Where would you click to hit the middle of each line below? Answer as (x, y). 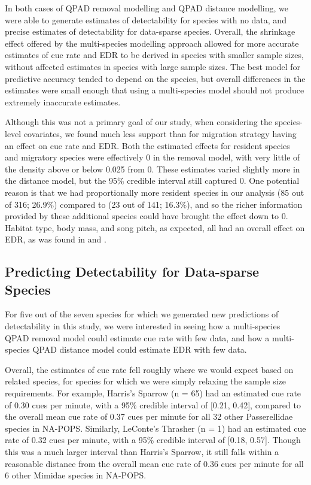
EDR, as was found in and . (56, 239)
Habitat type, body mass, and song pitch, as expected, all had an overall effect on (155, 227)
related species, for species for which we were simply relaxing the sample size (146, 381)
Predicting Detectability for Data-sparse (132, 272)
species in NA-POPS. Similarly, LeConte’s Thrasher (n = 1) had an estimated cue (155, 428)
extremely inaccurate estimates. (63, 101)
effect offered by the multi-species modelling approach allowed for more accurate (152, 43)
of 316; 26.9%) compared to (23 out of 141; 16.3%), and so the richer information (154, 204)
